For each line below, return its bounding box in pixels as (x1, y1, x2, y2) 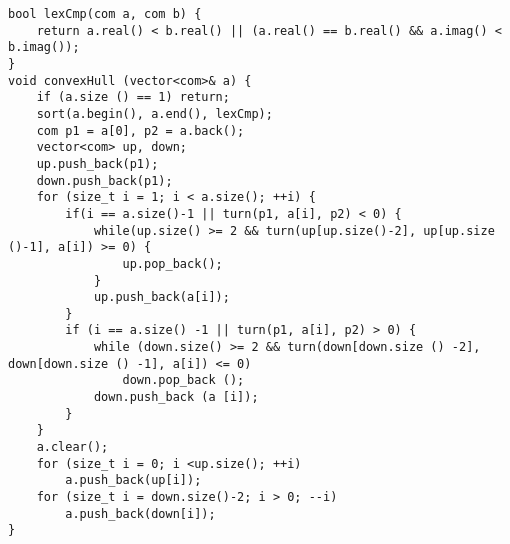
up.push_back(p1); (36, 156, 159, 171)
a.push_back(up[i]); (65, 473, 202, 488)
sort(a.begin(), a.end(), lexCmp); (36, 106, 273, 121)
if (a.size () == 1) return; (36, 90, 230, 105)
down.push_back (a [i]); (93, 390, 259, 405)
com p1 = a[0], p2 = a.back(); (36, 123, 245, 138)
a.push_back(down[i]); (65, 506, 216, 521)
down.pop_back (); (122, 373, 245, 388)
